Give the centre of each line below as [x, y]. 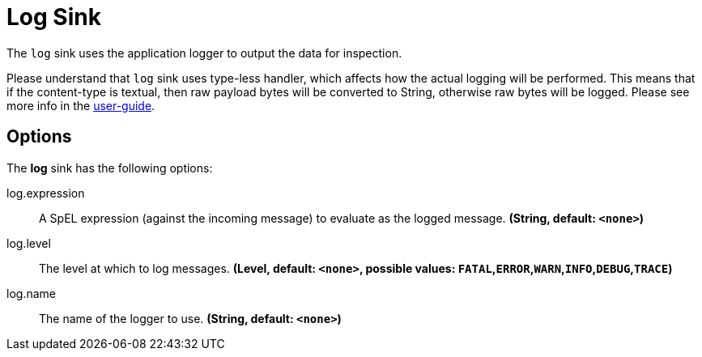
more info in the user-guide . [81, 105]
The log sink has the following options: [110, 168]
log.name [31, 293]
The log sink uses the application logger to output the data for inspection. [204, 53]
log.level [29, 243]
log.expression [46, 193]
